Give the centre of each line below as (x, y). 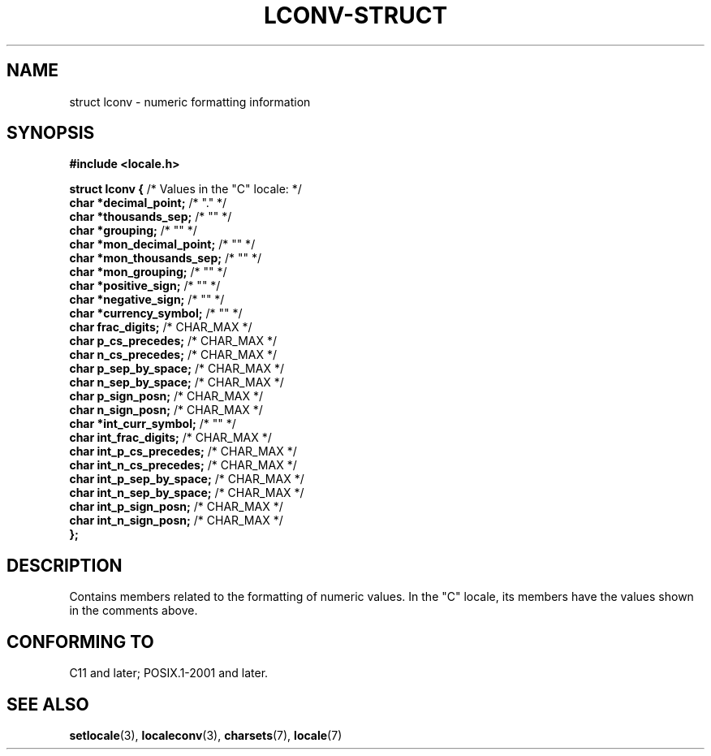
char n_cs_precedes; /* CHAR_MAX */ (173, 355)
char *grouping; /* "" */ (133, 231)
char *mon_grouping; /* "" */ (148, 272)
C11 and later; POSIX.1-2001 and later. (169, 673)
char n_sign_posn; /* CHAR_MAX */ (166, 410)
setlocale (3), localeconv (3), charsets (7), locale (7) (206, 735)
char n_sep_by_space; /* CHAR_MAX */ (177, 382)
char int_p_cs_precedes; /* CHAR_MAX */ (183, 451)
